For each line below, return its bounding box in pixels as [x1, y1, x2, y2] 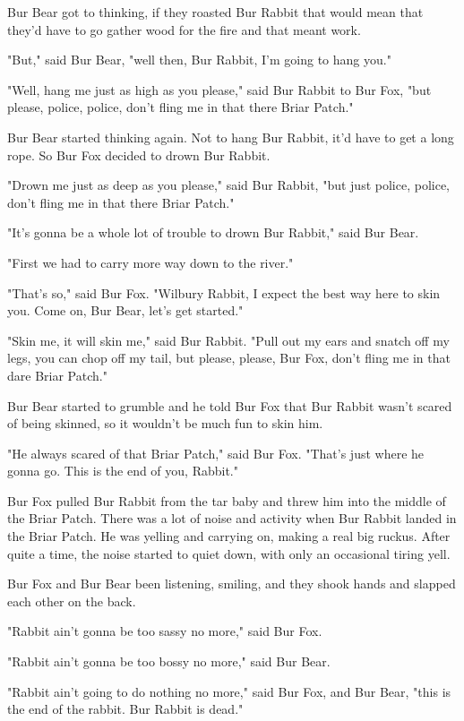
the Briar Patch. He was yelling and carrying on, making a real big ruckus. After [7, 527, 451, 545]
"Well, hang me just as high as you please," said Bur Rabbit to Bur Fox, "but [7, 80, 432, 99]
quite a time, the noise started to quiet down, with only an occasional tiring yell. [7, 544, 451, 562]
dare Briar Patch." [7, 365, 107, 384]
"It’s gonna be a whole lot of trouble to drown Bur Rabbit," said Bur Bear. [7, 223, 419, 242]
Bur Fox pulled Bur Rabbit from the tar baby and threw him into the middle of [7, 491, 446, 510]
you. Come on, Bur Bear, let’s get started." [7, 301, 244, 320]
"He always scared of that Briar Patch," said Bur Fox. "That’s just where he [7, 443, 425, 462]
